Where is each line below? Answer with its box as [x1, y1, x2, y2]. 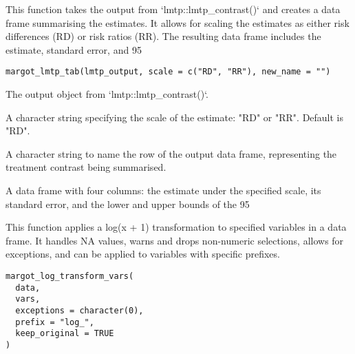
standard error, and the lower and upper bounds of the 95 [6, 196, 250, 211]
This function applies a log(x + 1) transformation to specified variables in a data [6, 220, 347, 234]
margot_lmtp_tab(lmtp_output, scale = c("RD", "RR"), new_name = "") [6, 67, 331, 77]
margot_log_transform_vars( [6, 271, 134, 281]
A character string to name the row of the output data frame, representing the [6, 146, 337, 160]
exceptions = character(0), [15, 305, 144, 315]
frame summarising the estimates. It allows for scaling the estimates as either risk [6, 15, 349, 30]
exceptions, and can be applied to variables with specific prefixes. [6, 247, 280, 261]
